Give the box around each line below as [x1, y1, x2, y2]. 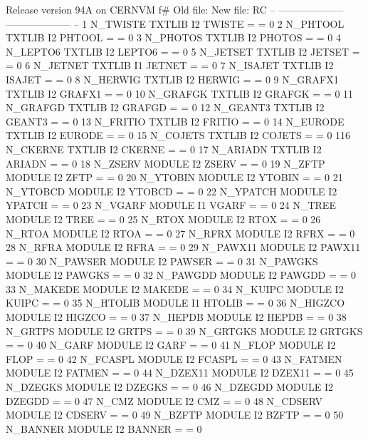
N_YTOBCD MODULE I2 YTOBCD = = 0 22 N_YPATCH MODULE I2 [6, 183, 337, 198]
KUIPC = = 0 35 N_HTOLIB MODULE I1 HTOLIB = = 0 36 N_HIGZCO [6, 295, 345, 310]
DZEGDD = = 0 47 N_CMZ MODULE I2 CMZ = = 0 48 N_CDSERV [6, 393, 322, 408]
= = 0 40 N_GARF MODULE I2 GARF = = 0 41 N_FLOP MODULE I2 [6, 337, 336, 352]
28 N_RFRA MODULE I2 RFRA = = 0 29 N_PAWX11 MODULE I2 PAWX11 [6, 240, 361, 255]
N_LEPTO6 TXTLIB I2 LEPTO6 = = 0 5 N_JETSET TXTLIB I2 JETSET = [6, 44, 360, 58]
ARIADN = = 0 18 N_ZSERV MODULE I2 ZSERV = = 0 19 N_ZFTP [6, 155, 325, 170]
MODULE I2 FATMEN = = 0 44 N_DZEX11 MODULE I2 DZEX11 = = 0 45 [6, 365, 354, 380]
